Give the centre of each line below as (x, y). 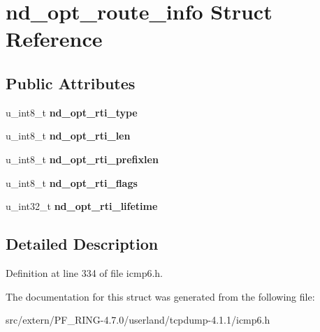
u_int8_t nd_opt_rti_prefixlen (82, 159)
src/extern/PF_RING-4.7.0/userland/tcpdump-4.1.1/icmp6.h (138, 320)
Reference (54, 39)
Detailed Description (82, 244)
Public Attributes (71, 83)
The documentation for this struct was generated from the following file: (160, 296)
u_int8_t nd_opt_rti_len (68, 136)
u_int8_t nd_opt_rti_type (72, 112)
